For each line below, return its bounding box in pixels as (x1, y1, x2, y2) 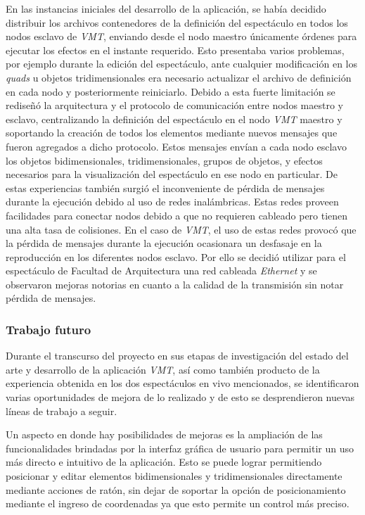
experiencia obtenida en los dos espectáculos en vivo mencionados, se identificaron (6, 376, 359, 390)
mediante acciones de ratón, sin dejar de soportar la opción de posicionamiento (6, 482, 346, 497)
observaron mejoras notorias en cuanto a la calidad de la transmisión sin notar (6, 276, 344, 291)
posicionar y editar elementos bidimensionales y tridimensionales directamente (6, 469, 342, 483)
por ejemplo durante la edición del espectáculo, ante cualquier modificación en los (6, 56, 357, 71)
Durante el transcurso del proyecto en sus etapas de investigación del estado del (6, 348, 349, 363)
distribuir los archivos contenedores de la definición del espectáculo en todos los (6, 15, 348, 30)
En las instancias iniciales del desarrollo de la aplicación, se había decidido (6, 1, 326, 15)
